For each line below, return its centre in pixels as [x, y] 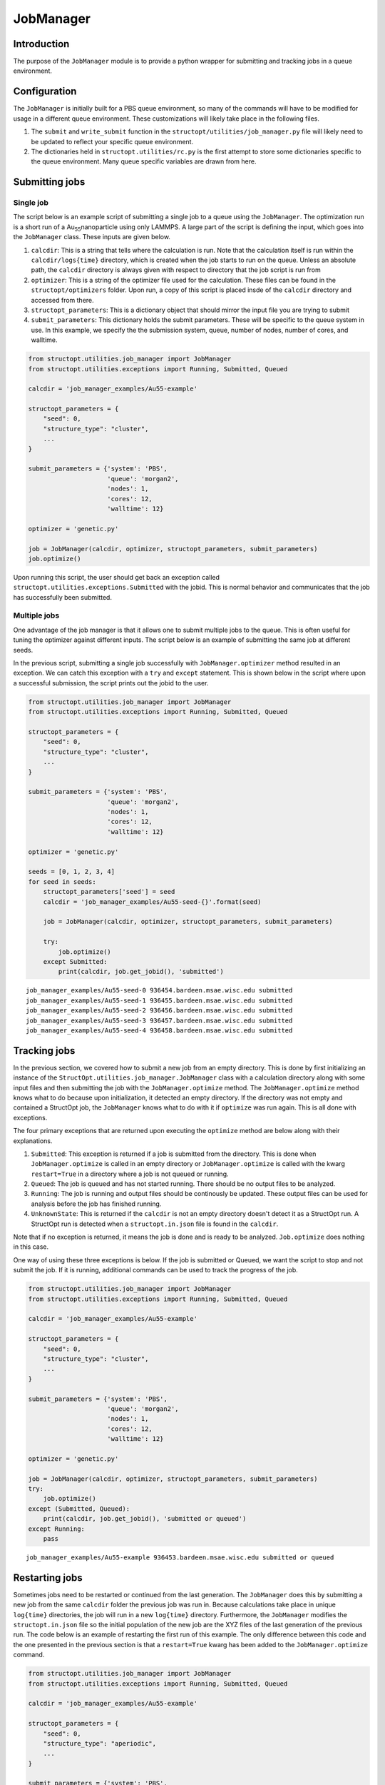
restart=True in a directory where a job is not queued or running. [130, 1174]
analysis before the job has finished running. [96, 1204]
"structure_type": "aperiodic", [100, 1743]
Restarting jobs [48, 1578]
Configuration [45, 92]
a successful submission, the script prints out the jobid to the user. [111, 683]
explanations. [33, 1141]
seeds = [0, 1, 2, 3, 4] [72, 872]
